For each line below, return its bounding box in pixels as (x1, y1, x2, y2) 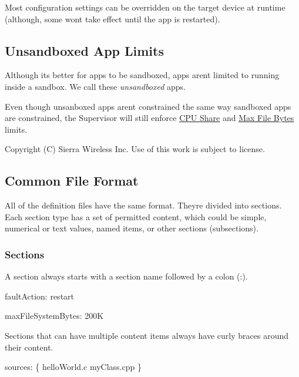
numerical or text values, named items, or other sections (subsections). (5, 222, 258, 234)
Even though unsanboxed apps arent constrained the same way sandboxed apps (5, 100, 291, 112)
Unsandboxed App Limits (5, 41, 164, 59)
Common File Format (5, 171, 139, 190)
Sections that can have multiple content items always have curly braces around (5, 329, 288, 341)
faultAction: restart (5, 290, 75, 302)
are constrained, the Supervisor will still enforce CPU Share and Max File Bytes (5, 112, 294, 124)
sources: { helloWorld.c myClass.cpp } (5, 361, 142, 373)
